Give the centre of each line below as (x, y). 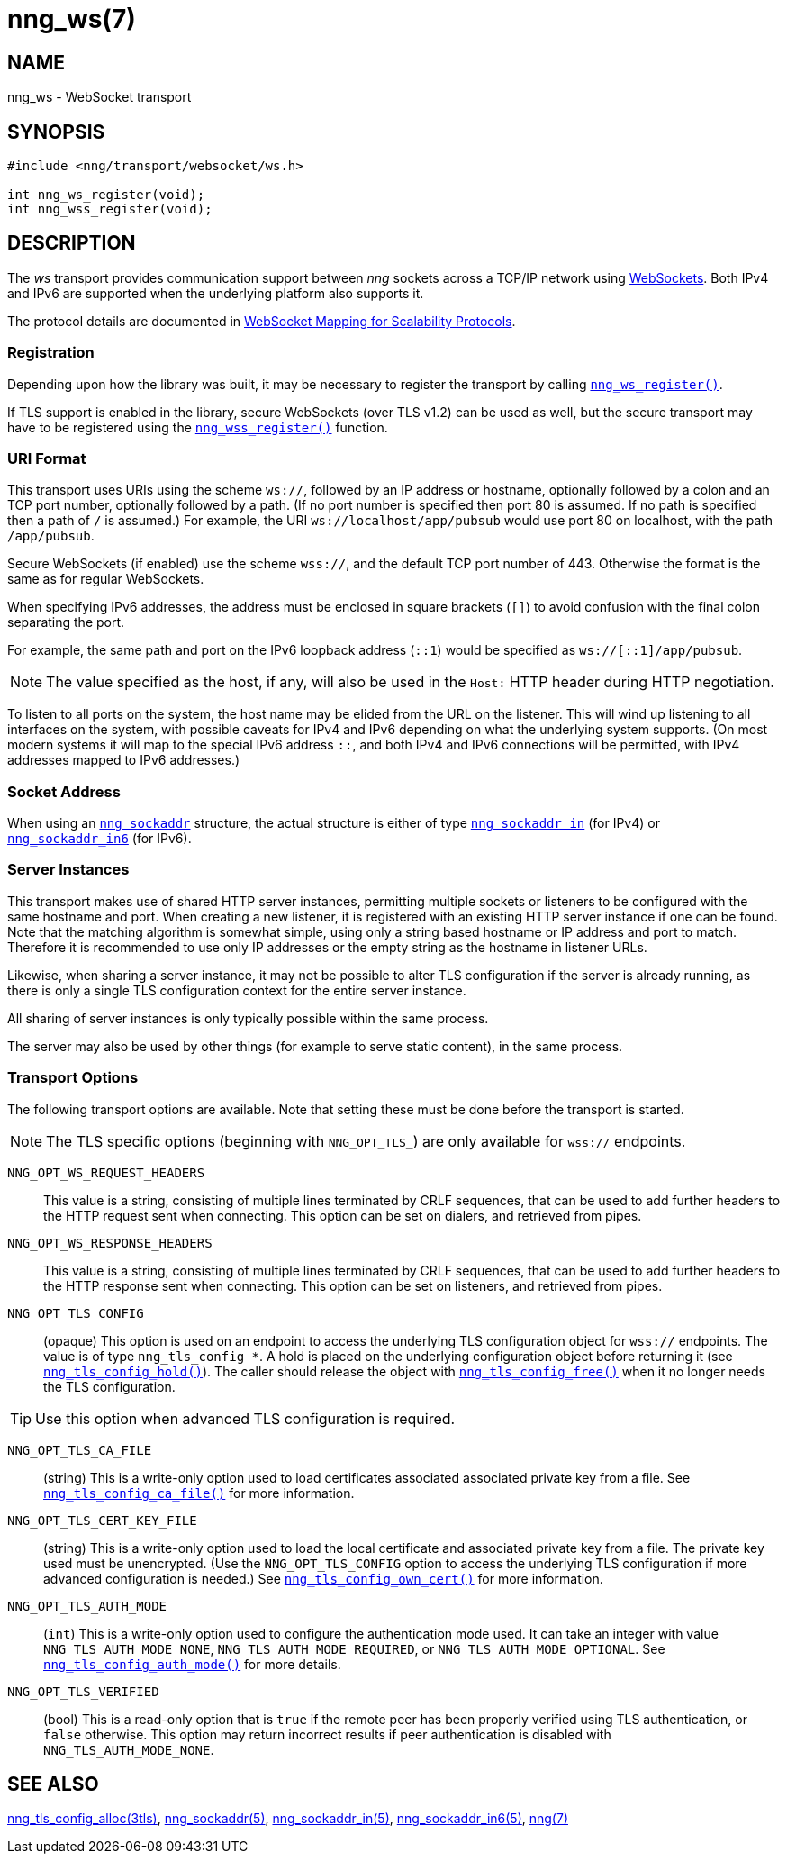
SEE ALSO (53, 1784)
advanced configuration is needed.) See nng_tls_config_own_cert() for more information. (323, 1578)
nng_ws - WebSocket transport (100, 97)
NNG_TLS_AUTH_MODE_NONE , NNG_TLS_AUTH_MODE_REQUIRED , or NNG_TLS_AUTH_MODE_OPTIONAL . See (354, 1648)
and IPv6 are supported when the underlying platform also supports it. (216, 293)
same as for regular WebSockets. (106, 579)
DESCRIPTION (72, 243)
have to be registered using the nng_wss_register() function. (198, 427)
